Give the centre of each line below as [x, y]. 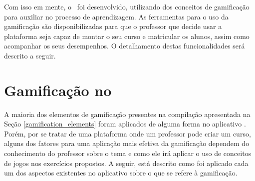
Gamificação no [58, 90]
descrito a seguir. [30, 55]
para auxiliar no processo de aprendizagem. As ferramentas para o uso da [116, 16]
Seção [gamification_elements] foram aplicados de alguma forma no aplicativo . [125, 124]
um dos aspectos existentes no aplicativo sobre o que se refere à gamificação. [121, 173]
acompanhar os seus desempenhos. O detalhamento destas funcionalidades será [125, 46]
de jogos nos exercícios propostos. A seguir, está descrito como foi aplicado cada [126, 163]
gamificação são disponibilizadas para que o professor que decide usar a [113, 26]
